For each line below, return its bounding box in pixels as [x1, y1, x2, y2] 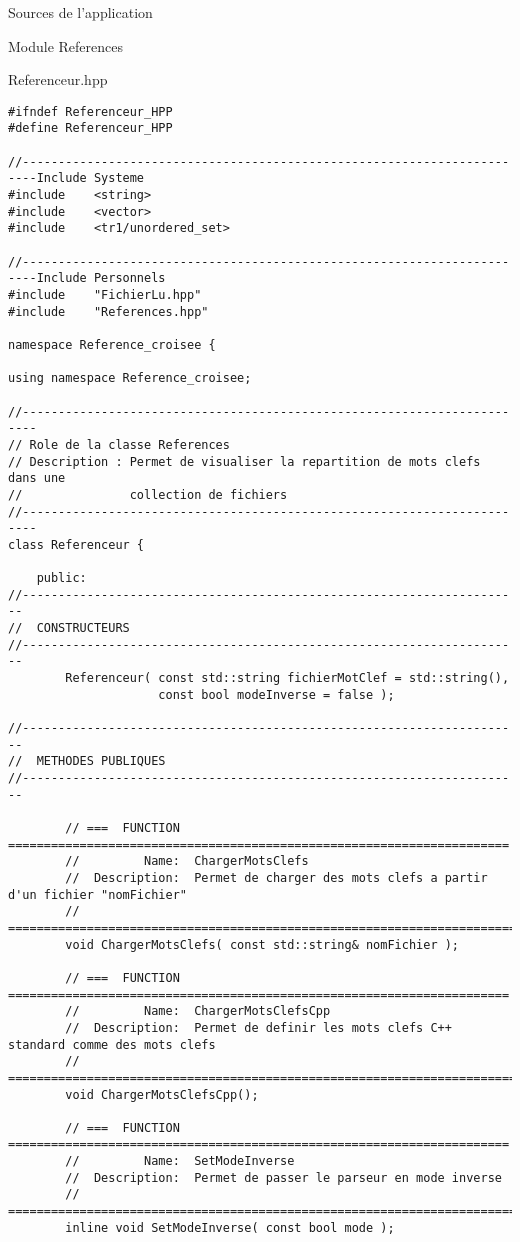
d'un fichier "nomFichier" [8, 887, 187, 902]
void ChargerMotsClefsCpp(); [65, 1087, 259, 1102]
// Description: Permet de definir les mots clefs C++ [65, 1020, 452, 1035]
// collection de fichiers [8, 487, 288, 502]
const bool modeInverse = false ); [158, 687, 395, 702]
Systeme [93, 171, 145, 186]
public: [36, 571, 87, 586]
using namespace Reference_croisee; [8, 371, 252, 386]
